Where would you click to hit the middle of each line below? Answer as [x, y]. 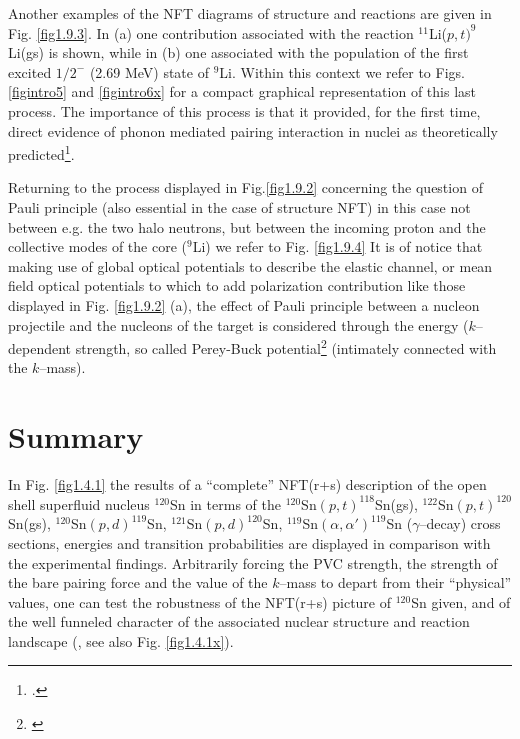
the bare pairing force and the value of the [138, 582]
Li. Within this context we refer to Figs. [342, 71]
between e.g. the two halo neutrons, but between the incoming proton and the [247, 226]
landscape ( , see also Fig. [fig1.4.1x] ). [121, 640]
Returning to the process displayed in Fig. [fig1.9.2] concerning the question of [245, 187]
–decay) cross [460, 523]
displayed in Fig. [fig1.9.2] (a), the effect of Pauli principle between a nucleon [244, 304]
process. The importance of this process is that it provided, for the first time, [244, 110]
